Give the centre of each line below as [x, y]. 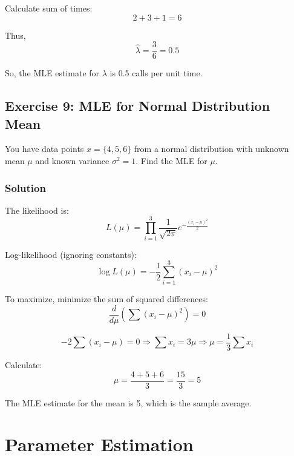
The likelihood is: [37, 210]
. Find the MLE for [171, 161]
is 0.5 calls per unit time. [156, 73]
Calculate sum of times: [49, 8]
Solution [25, 187]
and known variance [72, 161]
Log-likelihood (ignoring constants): [71, 254]
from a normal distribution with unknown [211, 149]
